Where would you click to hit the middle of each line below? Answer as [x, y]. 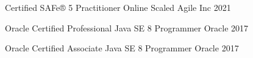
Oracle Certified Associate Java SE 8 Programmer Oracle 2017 [122, 48]
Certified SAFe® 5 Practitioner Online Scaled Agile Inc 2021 [118, 7]
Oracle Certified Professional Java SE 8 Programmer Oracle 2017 [127, 27]
